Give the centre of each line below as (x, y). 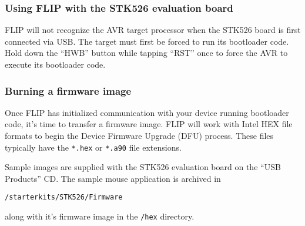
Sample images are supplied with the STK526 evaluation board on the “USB (143, 167)
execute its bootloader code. (55, 64)
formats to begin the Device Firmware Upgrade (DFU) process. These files (139, 135)
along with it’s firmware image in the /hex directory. (100, 216)
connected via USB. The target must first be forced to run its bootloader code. (147, 41)
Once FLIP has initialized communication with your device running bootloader (147, 112)
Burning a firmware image (68, 90)
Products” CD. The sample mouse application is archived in (113, 178)
